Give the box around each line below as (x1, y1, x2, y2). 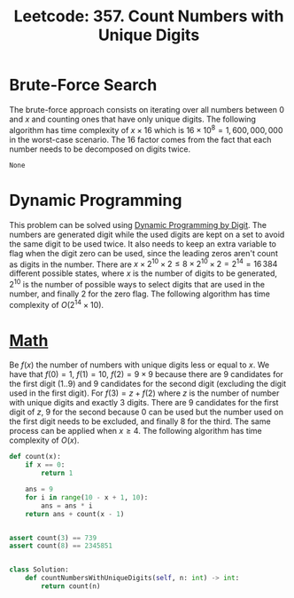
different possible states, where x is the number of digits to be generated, (9, 268, 277, 279)
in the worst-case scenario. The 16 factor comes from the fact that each (9, 134, 272, 145)
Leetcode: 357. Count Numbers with (13, 6, 284, 27)
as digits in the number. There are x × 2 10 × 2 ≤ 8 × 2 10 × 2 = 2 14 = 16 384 (9, 257, 278, 270)
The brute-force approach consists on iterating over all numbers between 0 (9, 104, 285, 114)
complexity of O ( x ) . (9, 435, 80, 445)
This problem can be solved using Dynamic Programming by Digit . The (9, 219, 267, 230)
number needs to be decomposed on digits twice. (9, 144, 191, 154)
